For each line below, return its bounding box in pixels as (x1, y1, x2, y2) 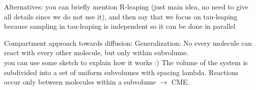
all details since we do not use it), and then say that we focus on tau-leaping (4, 11, 238, 21)
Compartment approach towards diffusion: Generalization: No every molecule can (4, 37, 252, 48)
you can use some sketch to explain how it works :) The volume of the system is (4, 57, 248, 67)
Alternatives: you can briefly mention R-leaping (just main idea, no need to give (4, 1, 249, 11)
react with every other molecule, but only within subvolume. (4, 47, 189, 58)
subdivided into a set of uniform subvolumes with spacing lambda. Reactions (4, 67, 239, 77)
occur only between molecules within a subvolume (4, 77, 156, 87)
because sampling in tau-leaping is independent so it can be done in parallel (4, 21, 236, 31)
